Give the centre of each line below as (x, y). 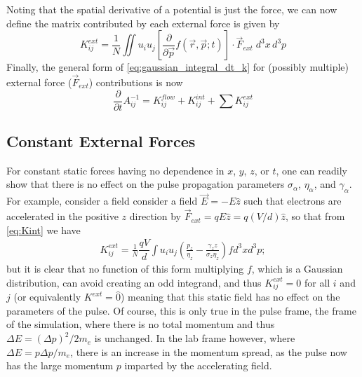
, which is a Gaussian (297, 268)
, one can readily (311, 170)
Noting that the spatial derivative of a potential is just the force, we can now (172, 9)
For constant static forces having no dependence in (115, 170)
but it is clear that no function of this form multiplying (125, 268)
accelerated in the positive (62, 216)
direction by (155, 216)
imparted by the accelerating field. (198, 365)
